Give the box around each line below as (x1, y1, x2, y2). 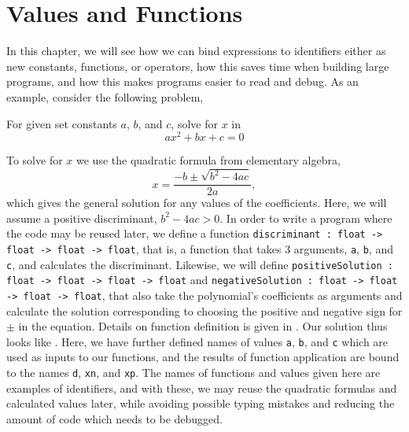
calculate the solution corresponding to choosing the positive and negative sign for (6, 302, 403, 319)
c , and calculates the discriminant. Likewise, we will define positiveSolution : (6, 256, 393, 272)
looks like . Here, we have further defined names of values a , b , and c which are (6, 333, 389, 349)
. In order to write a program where (219, 209, 392, 226)
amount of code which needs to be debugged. (6, 410, 223, 426)
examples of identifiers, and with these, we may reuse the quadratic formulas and (6, 379, 397, 396)
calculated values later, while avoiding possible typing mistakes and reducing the (6, 395, 395, 412)
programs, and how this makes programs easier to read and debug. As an (6, 73, 359, 90)
